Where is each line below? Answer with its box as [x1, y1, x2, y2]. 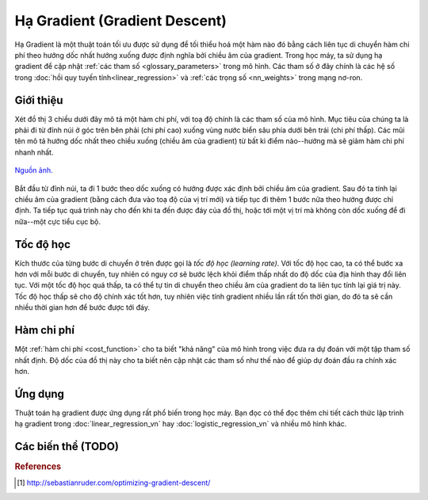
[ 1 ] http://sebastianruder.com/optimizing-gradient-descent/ [17, 478, 211, 487]
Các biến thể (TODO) [14, 440, 119, 453]
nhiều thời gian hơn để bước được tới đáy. [14, 303, 151, 312]
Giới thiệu [14, 94, 63, 107]
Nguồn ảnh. [14, 166, 53, 175]
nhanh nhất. [14, 147, 54, 157]
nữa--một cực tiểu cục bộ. [14, 216, 101, 226]
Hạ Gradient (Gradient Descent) [14, 12, 227, 29]
